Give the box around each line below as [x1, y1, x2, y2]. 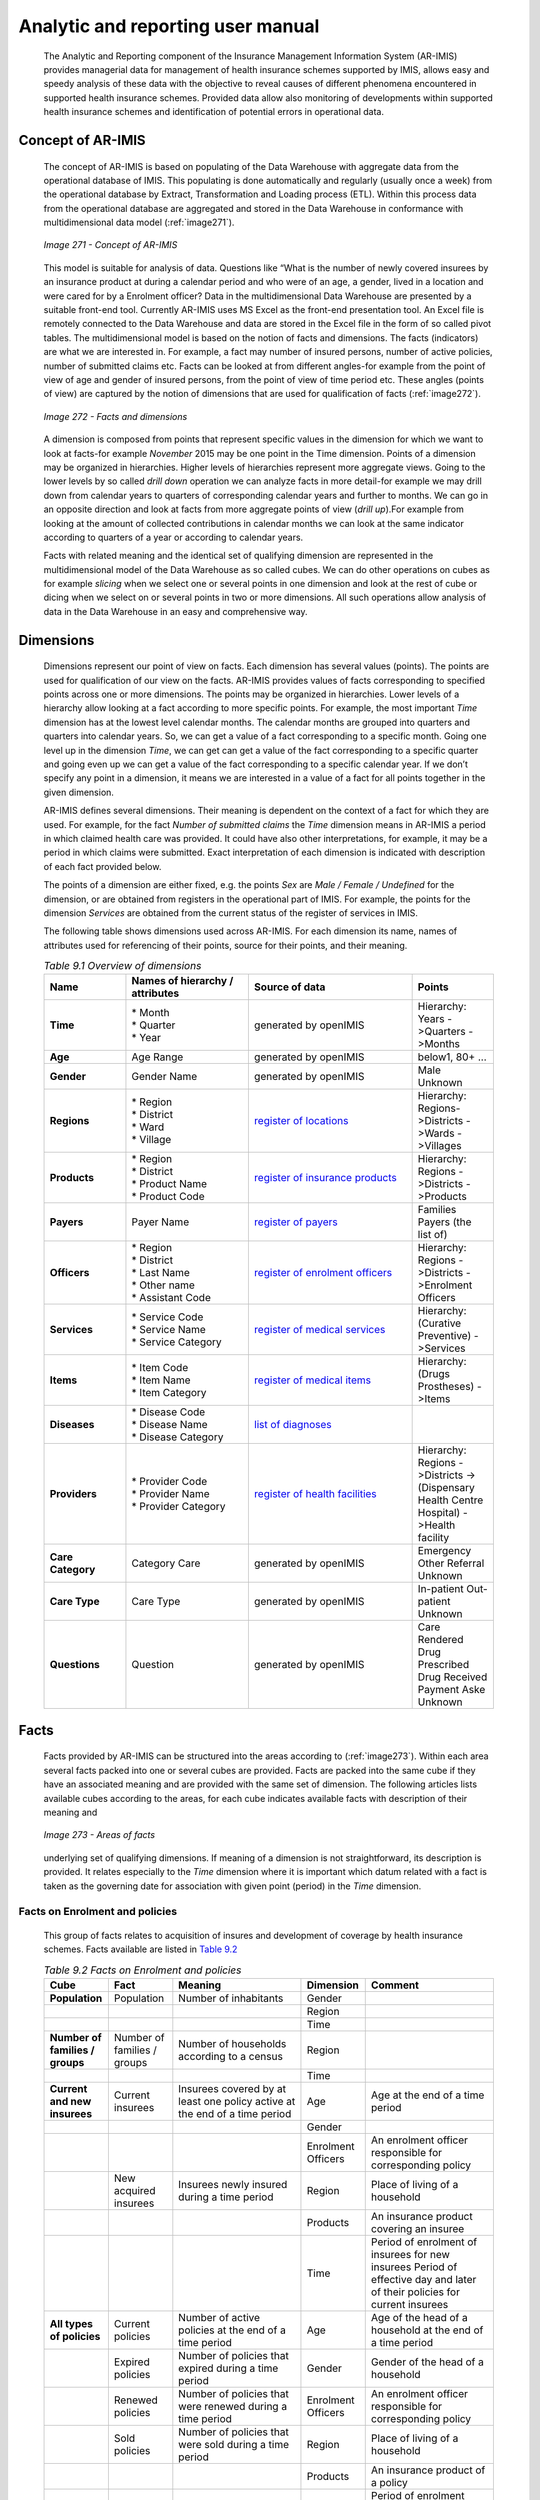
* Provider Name [131, 1487, 210, 1501]
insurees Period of [370, 2260, 458, 2274]
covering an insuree [370, 2221, 465, 2235]
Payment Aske [417, 1683, 486, 1697]
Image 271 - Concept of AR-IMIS [43, 239, 178, 251]
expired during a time [178, 2361, 279, 2375]
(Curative [417, 1316, 462, 1330]
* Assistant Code [131, 1291, 212, 1305]
